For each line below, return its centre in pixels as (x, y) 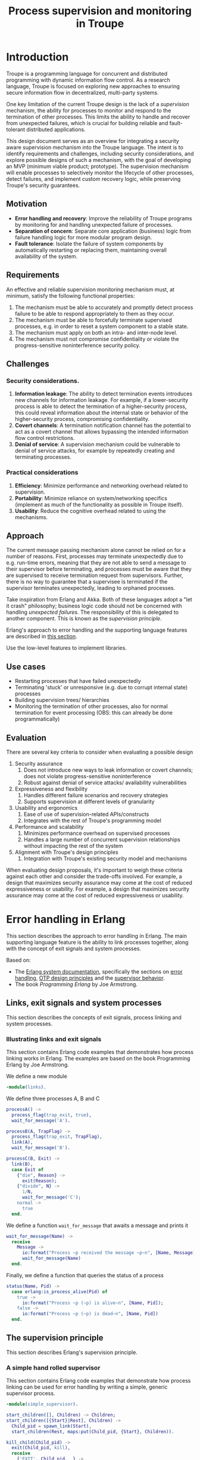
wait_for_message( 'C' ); (51, 1197)
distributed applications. (56, 129)
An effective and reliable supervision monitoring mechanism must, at (90, 289)
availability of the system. (46, 256)
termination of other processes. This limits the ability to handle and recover (98, 117)
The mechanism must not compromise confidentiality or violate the (97, 339)
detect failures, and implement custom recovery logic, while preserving (93, 179)
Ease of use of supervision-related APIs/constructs (86, 814)
